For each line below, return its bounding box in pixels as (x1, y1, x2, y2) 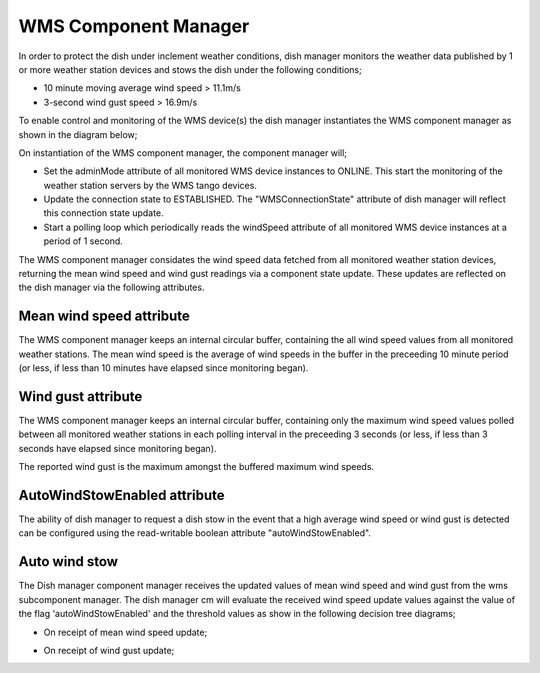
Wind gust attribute (18, 388, 143, 405)
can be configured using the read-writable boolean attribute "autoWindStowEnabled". (18, 527, 372, 539)
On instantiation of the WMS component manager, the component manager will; (18, 146, 348, 159)
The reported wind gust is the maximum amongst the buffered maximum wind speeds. (18, 461, 375, 473)
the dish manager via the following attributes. (18, 281, 205, 294)
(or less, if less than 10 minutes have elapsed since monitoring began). (18, 362, 309, 374)
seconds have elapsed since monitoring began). (18, 442, 217, 454)
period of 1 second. (43, 235, 124, 247)
